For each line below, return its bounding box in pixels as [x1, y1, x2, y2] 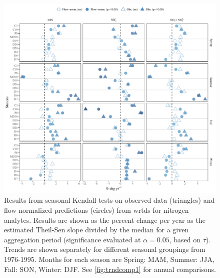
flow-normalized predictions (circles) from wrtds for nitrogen [4, 204, 189, 215]
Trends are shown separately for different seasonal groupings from [4, 244, 205, 254]
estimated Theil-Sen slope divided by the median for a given [4, 224, 189, 235]
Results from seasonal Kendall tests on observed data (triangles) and [4, 195, 215, 205]
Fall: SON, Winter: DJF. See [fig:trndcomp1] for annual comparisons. [4, 263, 216, 274]
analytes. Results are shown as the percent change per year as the [4, 214, 205, 225]
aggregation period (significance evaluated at [4, 234, 141, 244]
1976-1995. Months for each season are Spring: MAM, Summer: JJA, [4, 253, 214, 264]
